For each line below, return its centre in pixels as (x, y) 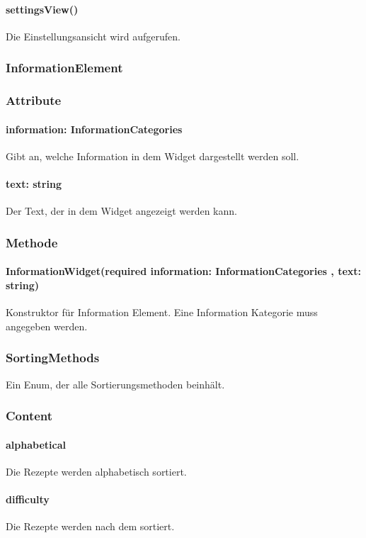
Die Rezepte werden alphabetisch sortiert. (96, 471)
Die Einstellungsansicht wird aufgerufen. (93, 36)
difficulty (28, 499)
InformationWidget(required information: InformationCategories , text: (183, 271)
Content (29, 416)
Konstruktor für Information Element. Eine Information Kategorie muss (162, 312)
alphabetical (36, 444)
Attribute (34, 100)
